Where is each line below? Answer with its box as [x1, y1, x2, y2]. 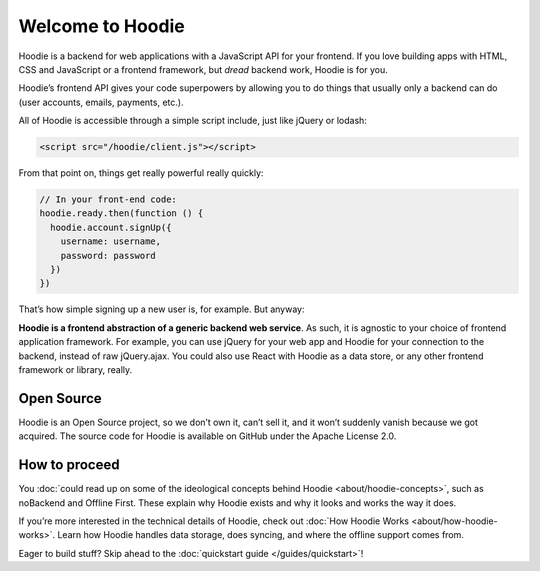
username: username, [60, 236, 162, 247]
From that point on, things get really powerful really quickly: [18, 167, 264, 179]
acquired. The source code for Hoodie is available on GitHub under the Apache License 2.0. [18, 430, 397, 442]
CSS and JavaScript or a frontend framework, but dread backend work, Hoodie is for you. [18, 63, 389, 75]
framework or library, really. [18, 363, 133, 375]
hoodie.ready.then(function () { [39, 208, 204, 219]
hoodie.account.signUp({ [50, 221, 172, 233]
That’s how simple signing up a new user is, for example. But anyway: [18, 303, 305, 315]
